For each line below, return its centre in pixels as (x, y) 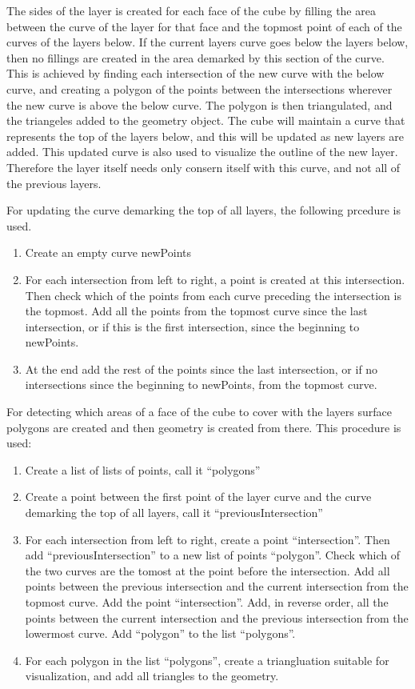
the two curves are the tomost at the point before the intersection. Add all (207, 570)
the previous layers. (54, 183)
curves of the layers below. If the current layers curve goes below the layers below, (207, 42)
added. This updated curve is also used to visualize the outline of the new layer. (202, 152)
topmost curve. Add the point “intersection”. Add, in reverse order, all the (207, 602)
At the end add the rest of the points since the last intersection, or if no (202, 369)
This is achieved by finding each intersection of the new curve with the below (196, 73)
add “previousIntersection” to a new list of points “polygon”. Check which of (213, 555)
